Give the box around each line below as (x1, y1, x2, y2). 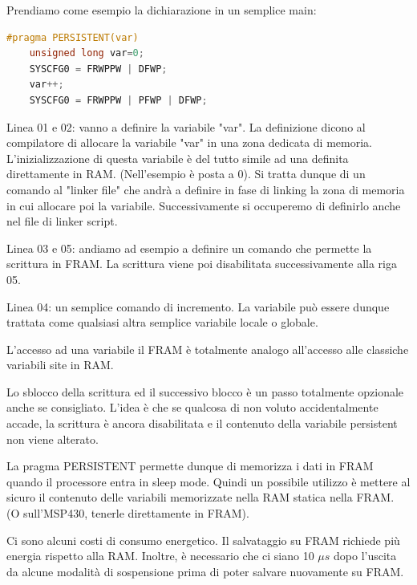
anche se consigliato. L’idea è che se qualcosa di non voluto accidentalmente (6, 399, 379, 416)
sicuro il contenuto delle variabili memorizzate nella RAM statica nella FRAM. (6, 489, 395, 506)
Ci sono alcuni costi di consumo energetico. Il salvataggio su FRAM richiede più (6, 531, 400, 548)
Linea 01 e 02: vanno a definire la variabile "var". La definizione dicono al (6, 118, 366, 135)
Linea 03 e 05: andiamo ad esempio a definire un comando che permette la (6, 239, 372, 256)
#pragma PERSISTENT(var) (6, 31, 139, 43)
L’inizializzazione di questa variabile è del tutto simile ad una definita (6, 149, 349, 166)
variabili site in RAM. (6, 356, 114, 373)
